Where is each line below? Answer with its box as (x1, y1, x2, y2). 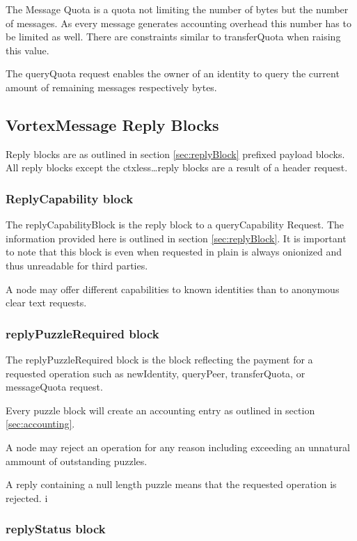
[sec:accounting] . (6, 416, 75, 431)
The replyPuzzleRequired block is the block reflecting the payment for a (6, 352, 313, 366)
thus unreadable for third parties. (6, 258, 148, 272)
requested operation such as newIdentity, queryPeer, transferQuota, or (6, 366, 306, 380)
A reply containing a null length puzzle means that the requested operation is (6, 477, 337, 492)
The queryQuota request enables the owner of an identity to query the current (6, 66, 340, 81)
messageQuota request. (6, 379, 103, 394)
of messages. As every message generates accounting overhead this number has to (6, 15, 351, 30)
